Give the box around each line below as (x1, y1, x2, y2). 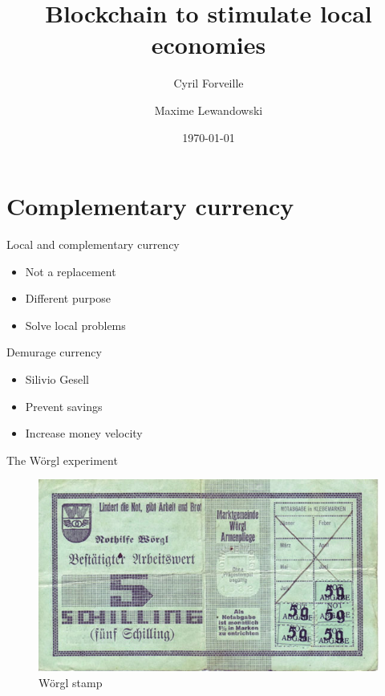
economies (151, 28, 266, 61)
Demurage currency (6, 344, 102, 360)
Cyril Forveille (173, 75, 244, 92)
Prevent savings (25, 397, 103, 414)
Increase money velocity (25, 425, 143, 442)
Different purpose (25, 290, 111, 307)
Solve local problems (25, 316, 126, 333)
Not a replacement (25, 263, 116, 279)
